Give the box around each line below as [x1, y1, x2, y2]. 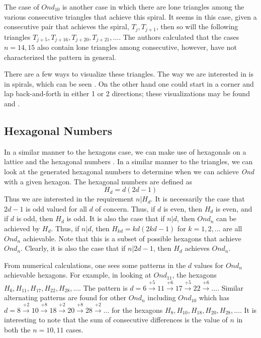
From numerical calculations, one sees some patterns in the [4, 259, 186, 270]
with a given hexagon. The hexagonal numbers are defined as [4, 176, 192, 186]
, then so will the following [156, 21, 238, 32]
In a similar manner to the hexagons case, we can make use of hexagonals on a [4, 146, 246, 157]
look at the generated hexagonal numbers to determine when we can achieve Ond [4, 166, 254, 177]
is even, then [163, 203, 202, 214]
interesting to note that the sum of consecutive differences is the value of [4, 314, 228, 325]
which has [199, 292, 230, 303]
